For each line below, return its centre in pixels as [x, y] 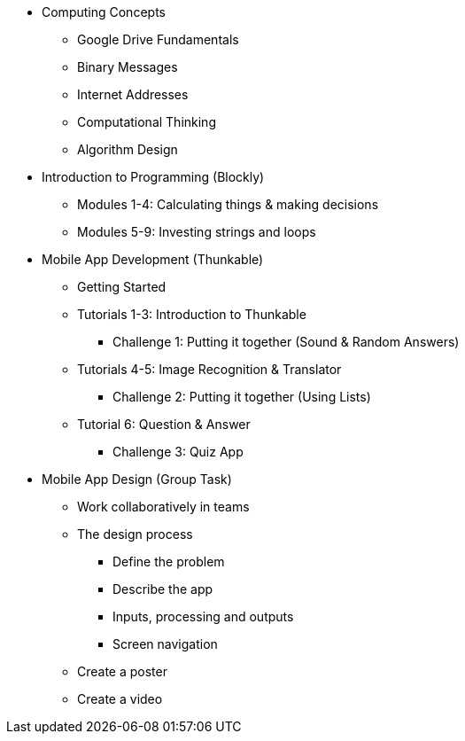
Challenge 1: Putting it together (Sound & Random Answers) [286, 342]
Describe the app [163, 589]
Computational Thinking [147, 122]
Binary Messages [128, 67]
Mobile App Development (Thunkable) [153, 259]
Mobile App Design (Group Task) [137, 479]
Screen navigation [165, 644]
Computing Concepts [104, 12]
